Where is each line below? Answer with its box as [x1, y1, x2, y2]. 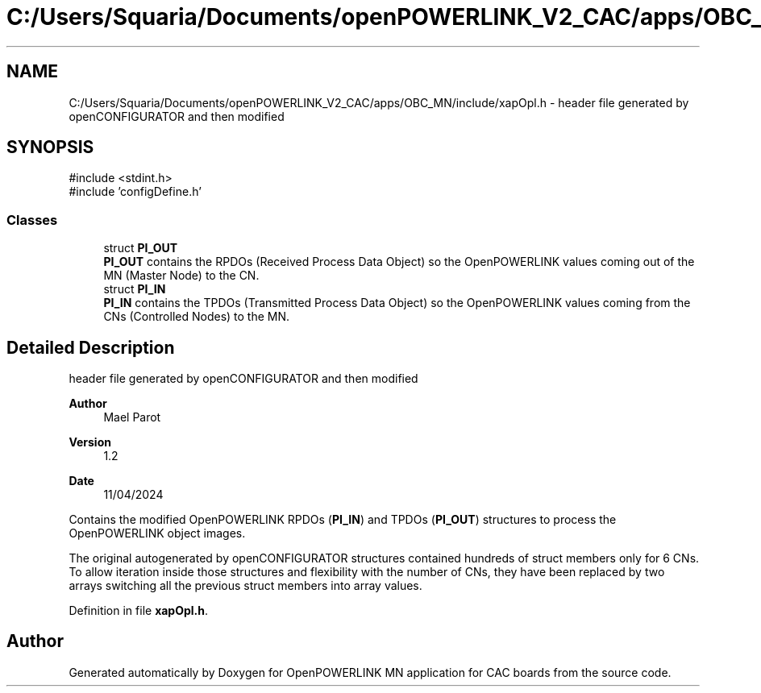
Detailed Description [6, 337, 175, 358]
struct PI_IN [103, 282, 166, 297]
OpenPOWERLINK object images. [69, 526, 246, 541]
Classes [6, 211, 58, 228]
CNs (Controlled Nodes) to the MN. [103, 309, 290, 324]
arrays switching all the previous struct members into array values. [69, 579, 422, 593]
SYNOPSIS [6, 137, 94, 158]
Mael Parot [103, 410, 161, 425]
